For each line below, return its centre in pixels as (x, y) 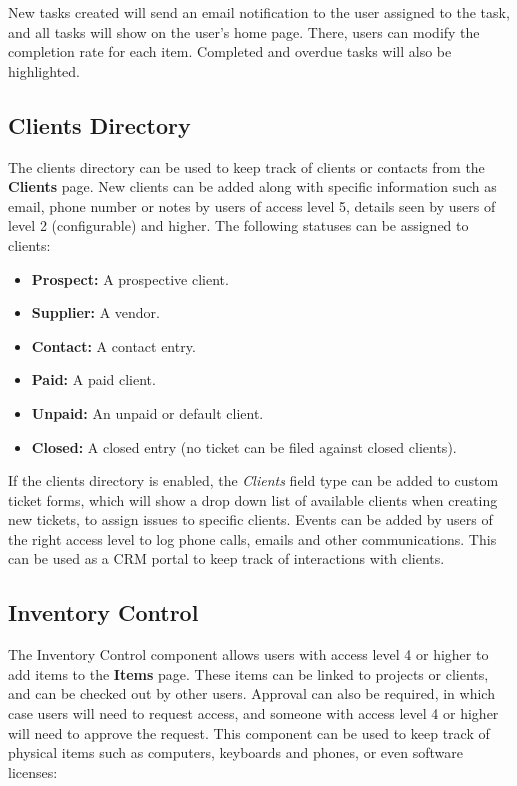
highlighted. (44, 70)
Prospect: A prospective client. (130, 278)
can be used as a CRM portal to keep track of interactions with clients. (226, 558)
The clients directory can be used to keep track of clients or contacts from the (246, 166)
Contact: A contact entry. (113, 345)
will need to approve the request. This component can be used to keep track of (249, 732)
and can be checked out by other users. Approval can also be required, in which (251, 693)
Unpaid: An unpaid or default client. (147, 412)
